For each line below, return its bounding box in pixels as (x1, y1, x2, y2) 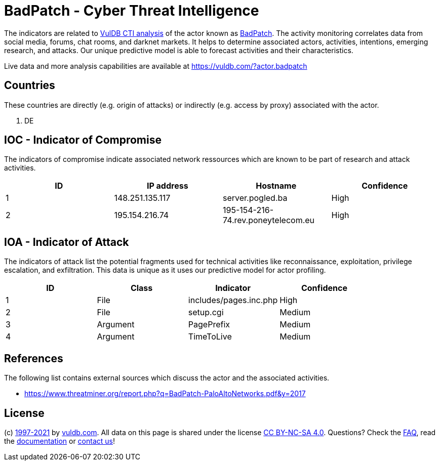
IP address (146, 181, 188, 191)
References (4, 352, 63, 365)
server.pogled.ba (223, 193, 288, 203)
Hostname (256, 181, 297, 191)
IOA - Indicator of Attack (4, 235, 129, 248)
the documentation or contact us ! (4, 436, 115, 445)
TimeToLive (188, 331, 232, 342)
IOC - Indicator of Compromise (4, 134, 162, 147)
